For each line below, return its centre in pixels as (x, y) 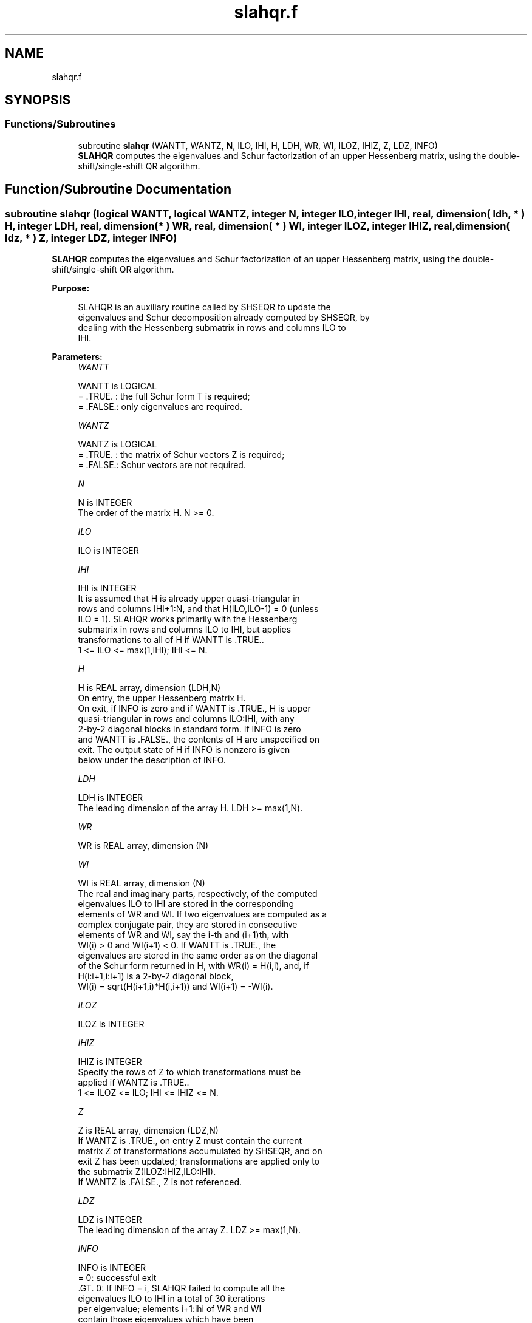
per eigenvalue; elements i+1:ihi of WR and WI (170, 1309)
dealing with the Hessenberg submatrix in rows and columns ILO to (212, 328)
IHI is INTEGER (107, 588)
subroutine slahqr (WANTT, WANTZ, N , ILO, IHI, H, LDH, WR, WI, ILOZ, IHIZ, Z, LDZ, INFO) (258, 145)
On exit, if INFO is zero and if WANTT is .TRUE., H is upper (194, 709)
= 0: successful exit (117, 1278)
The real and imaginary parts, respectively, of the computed (198, 894)
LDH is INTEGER (111, 798)
